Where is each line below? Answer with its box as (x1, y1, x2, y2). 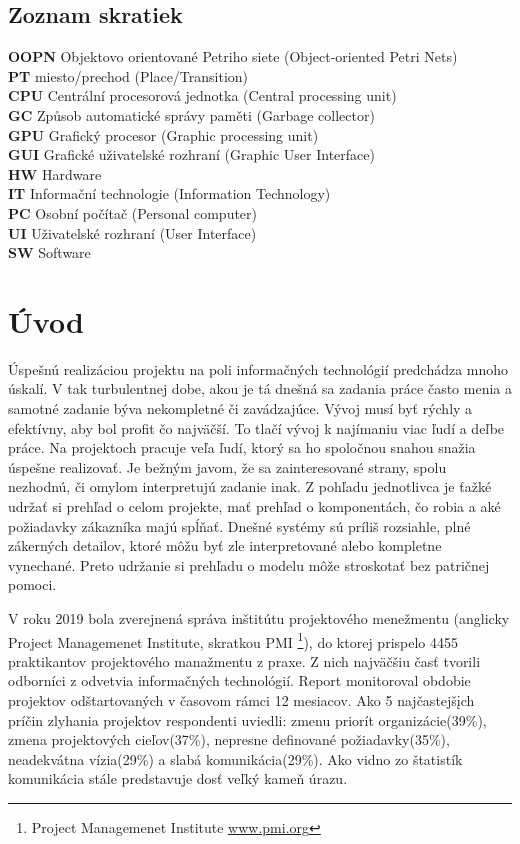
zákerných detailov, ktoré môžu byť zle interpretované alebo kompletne (8, 535, 442, 556)
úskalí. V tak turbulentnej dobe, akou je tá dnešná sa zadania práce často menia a (8, 378, 512, 399)
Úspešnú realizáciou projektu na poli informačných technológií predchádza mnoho (8, 358, 509, 379)
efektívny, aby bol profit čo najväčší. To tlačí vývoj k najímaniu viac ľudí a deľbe (8, 417, 505, 438)
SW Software (8, 242, 91, 263)
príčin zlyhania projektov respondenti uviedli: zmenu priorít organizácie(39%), (8, 709, 487, 730)
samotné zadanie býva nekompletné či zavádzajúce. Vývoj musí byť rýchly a (8, 398, 473, 419)
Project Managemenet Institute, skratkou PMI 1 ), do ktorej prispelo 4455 (8, 628, 458, 652)
